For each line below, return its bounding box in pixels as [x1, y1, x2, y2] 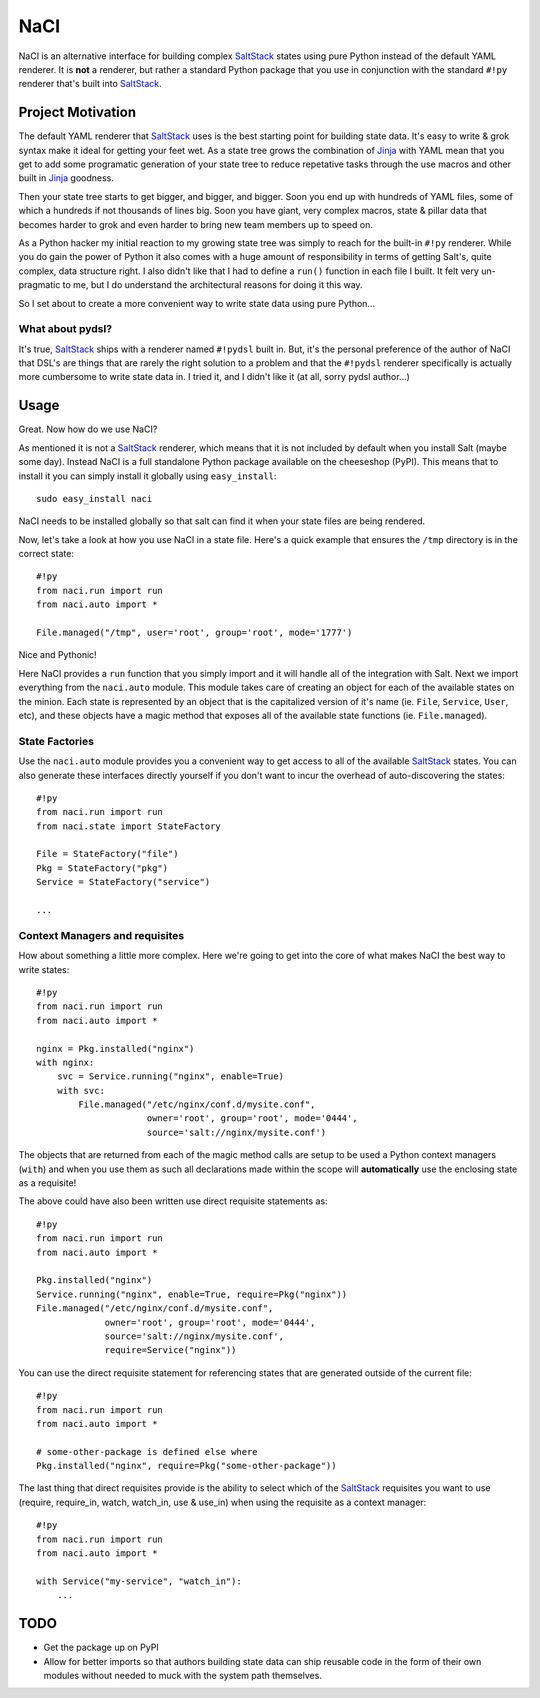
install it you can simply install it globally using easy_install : [18, 470, 277, 482]
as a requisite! [18, 1177, 77, 1189]
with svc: [56, 1085, 105, 1096]
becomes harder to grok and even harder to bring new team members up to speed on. [18, 218, 374, 230]
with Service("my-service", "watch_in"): [36, 1575, 242, 1587]
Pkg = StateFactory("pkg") [36, 862, 169, 874]
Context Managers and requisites [18, 928, 185, 942]
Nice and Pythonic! [18, 649, 97, 661]
